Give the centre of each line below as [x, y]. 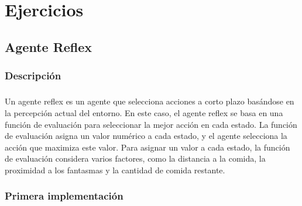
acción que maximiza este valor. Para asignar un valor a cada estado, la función [147, 147]
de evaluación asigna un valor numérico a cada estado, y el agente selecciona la [146, 136]
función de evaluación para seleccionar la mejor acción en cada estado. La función [151, 124]
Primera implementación [64, 196]
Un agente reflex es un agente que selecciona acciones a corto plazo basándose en [150, 101]
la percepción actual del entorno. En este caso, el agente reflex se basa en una [144, 112]
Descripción [33, 76]
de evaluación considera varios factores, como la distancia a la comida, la [135, 158]
